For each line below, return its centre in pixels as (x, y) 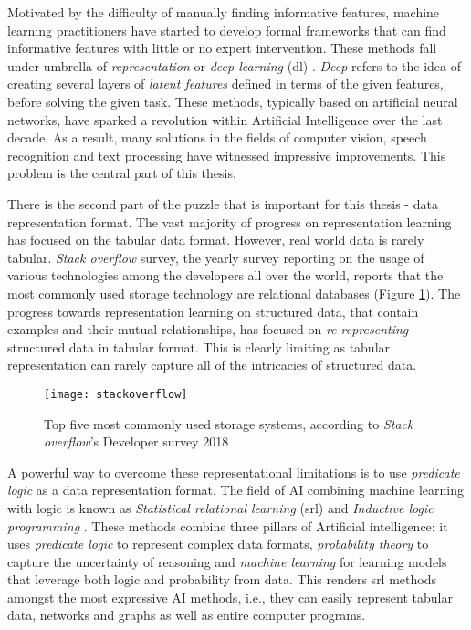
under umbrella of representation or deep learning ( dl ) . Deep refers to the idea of (234, 65)
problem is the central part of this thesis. (122, 173)
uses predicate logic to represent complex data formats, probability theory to (218, 544)
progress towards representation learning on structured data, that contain (213, 311)
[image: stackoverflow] (116, 394)
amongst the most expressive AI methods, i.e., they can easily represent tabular (230, 597)
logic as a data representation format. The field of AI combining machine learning (236, 490)
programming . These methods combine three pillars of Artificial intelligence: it (228, 525)
